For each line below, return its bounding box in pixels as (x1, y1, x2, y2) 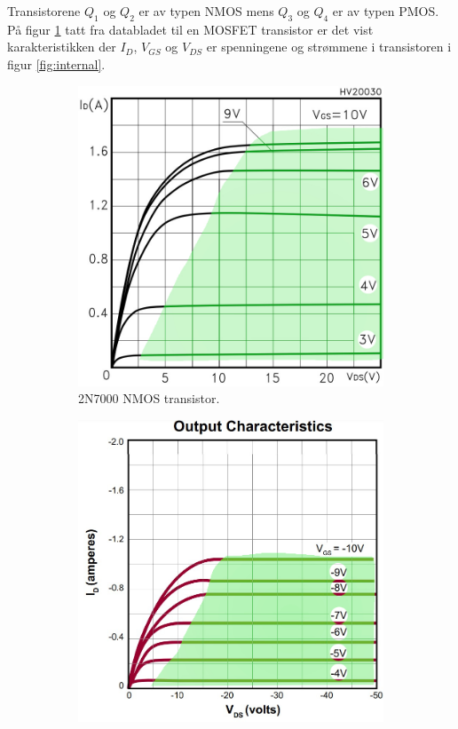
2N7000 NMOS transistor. (78, 389, 220, 408)
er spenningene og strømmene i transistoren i (206, 37, 452, 56)
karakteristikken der (7, 37, 116, 56)
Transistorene (7, 2, 81, 20)
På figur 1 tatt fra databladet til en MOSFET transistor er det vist (7, 20, 374, 38)
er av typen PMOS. (332, 2, 439, 20)
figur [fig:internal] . (7, 54, 106, 73)
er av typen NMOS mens (138, 2, 274, 20)
